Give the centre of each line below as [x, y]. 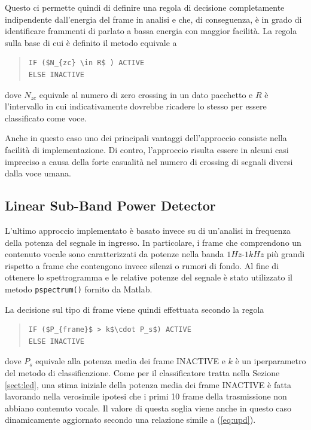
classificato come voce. [46, 118]
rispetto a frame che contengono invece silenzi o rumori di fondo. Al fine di [142, 265]
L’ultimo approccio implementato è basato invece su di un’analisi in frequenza [148, 230]
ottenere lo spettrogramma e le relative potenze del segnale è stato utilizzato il [149, 277]
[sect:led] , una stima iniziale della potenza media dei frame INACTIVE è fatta [148, 384]
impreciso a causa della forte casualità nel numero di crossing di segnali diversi [149, 161]
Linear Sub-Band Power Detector [110, 205]
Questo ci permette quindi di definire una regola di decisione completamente [145, 7]
